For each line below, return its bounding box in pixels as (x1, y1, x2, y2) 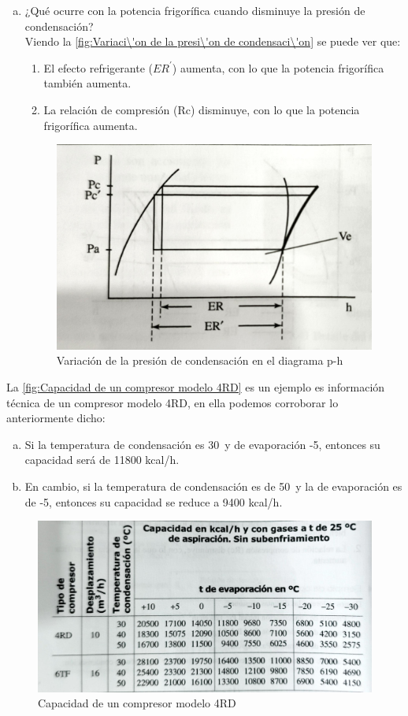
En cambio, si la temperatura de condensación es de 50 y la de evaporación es (24, 477, 402, 494)
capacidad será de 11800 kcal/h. (24, 451, 180, 468)
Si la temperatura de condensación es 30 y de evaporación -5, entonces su (24, 436, 380, 452)
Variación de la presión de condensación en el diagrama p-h (56, 352, 343, 369)
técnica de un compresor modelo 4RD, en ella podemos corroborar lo (6, 394, 339, 410)
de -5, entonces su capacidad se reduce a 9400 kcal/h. (24, 493, 283, 510)
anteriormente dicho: (6, 410, 106, 426)
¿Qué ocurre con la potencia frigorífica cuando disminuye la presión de (24, 2, 365, 18)
